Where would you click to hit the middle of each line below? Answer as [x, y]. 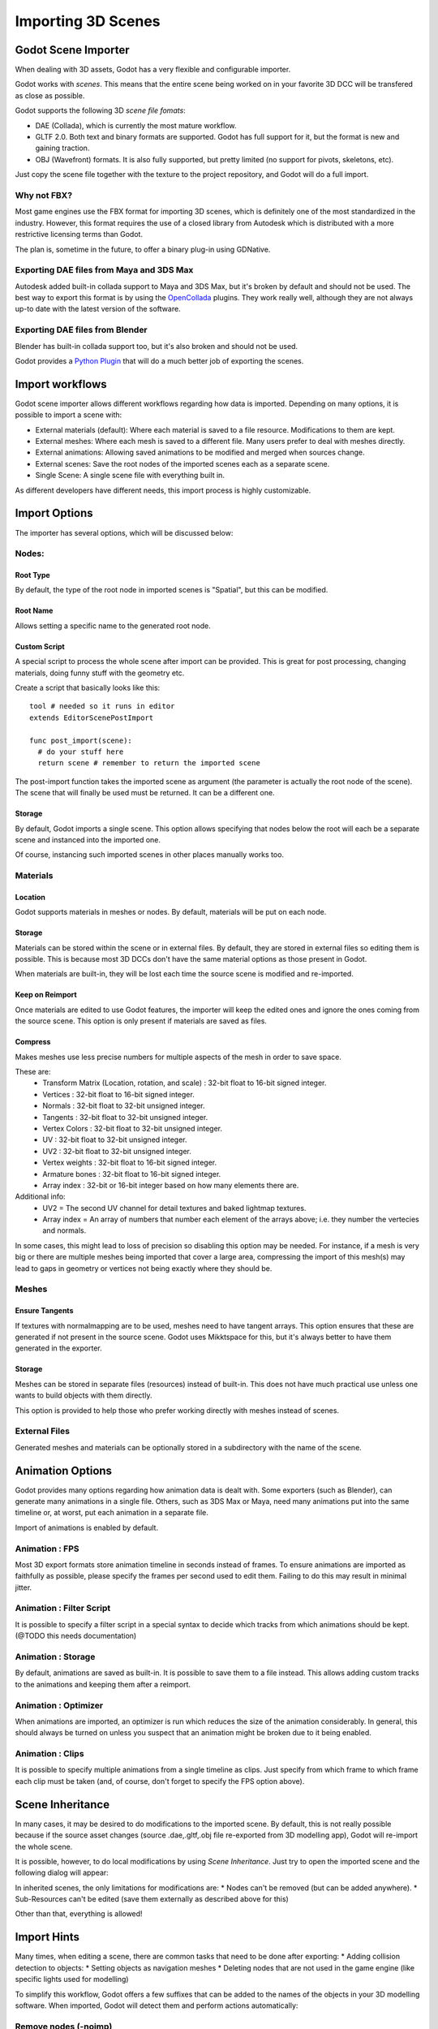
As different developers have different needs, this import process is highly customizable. [163, 490]
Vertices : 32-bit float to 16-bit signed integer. [118, 1094]
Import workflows [61, 384]
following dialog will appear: [62, 1873]
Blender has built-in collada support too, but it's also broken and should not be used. [157, 346]
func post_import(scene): [81, 740]
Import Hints [47, 1937]
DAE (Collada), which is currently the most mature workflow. [136, 125]
